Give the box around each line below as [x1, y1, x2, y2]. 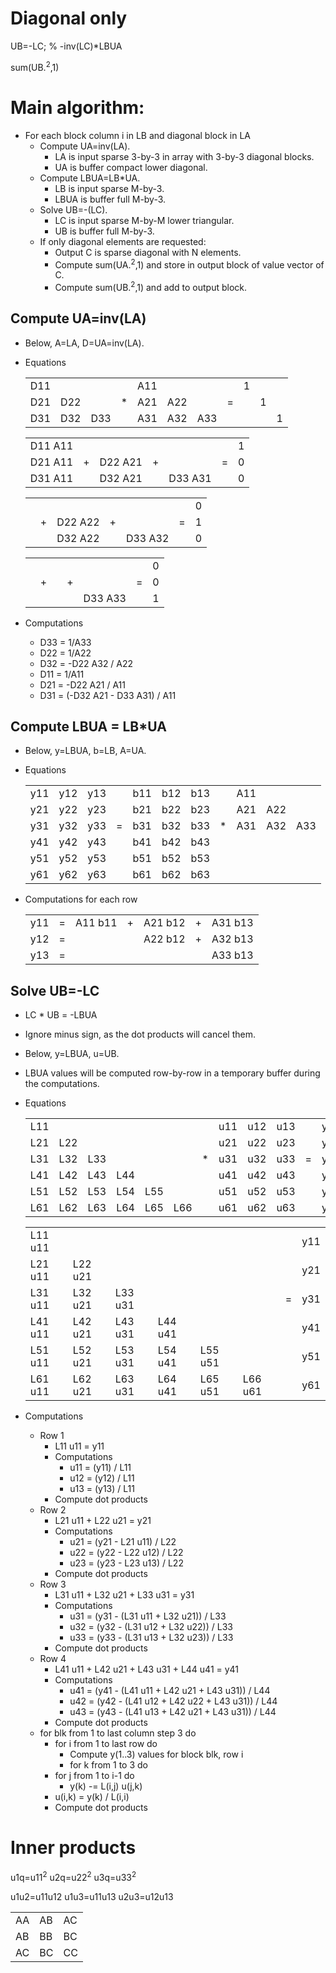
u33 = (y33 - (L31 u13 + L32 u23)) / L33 [69, 1632, 234, 1644]
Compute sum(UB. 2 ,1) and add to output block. [54, 280, 248, 293]
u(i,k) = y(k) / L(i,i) [54, 1791, 130, 1803]
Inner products [10, 1837, 137, 1859]
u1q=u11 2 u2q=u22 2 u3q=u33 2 [10, 1870, 137, 1883]
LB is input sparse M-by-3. [54, 182, 165, 194]
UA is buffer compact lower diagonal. [54, 161, 208, 173]
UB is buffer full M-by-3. [54, 225, 155, 237]
